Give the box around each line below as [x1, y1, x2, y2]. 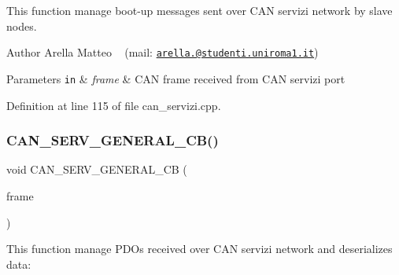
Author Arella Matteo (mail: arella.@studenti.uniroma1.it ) [6, 44, 319, 60]
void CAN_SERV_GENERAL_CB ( [6, 161, 187, 178]
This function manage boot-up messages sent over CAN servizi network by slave [6, 2, 393, 18]
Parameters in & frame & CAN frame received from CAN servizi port [6, 70, 345, 86]
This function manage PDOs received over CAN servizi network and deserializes [6, 240, 393, 257]
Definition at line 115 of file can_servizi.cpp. [6, 97, 221, 113]
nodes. [6, 17, 37, 34]
